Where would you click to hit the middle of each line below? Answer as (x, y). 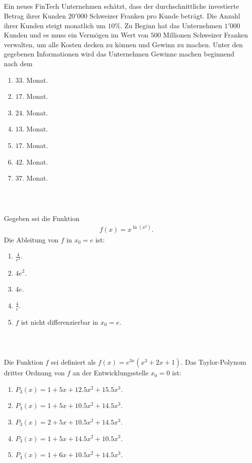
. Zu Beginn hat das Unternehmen (171, 25)
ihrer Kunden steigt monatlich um (55, 25)
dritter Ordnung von (34, 373)
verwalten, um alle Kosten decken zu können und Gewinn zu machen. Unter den (124, 44)
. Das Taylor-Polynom (213, 362)
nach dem (18, 63)
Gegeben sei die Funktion (42, 218)
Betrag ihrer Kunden (35, 15)
